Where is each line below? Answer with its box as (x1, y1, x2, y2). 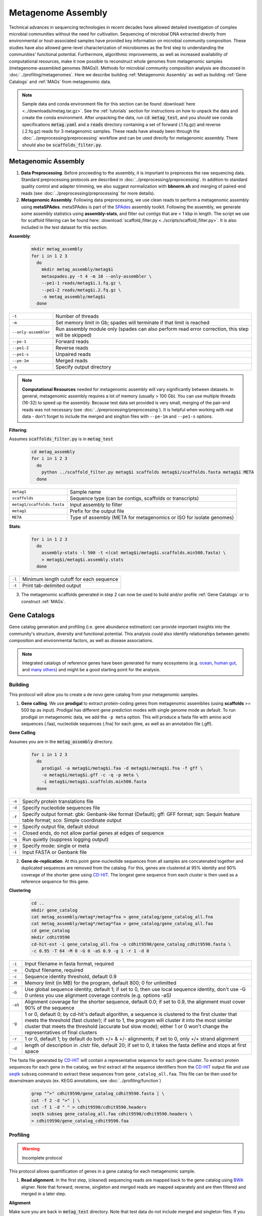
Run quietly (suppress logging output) (22, 836, 109, 842)
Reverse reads (55, 344, 89, 351)
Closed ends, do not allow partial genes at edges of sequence (22, 829, 164, 836)
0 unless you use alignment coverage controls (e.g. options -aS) (24, 992, 172, 999)
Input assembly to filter (69, 501, 123, 508)
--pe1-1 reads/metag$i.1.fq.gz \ (41, 280, 121, 286)
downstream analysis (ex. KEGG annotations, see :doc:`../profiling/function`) (9, 1078, 162, 1084)
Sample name (69, 488, 101, 495)
